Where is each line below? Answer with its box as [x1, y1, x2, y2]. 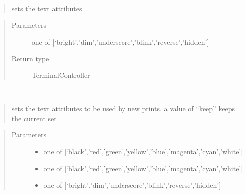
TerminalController [31, 69, 90, 80]
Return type [11, 53, 49, 64]
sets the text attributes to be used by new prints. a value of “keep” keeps [11, 103, 235, 114]
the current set [11, 113, 57, 123]
